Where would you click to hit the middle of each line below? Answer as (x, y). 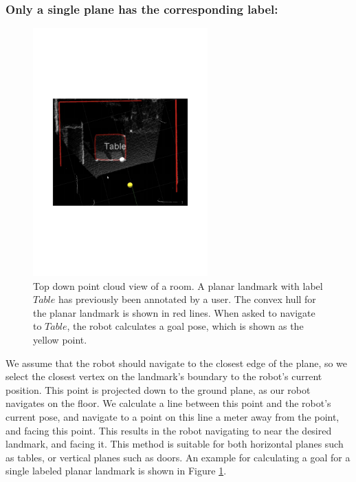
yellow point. (60, 339)
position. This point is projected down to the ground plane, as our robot (158, 389)
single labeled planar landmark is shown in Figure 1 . (116, 471)
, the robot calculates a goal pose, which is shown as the (185, 326)
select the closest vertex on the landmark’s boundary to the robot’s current (164, 376)
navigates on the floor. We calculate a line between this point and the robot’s (168, 403)
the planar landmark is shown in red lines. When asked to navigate (174, 312)
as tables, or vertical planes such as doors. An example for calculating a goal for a (178, 457)
